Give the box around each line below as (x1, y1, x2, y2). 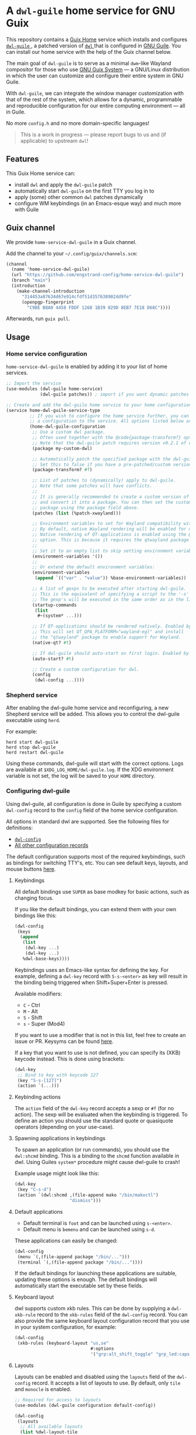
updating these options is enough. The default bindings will (14, 1276, 157, 1283)
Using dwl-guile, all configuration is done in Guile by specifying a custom (6, 800, 182, 807)
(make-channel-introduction (16, 288, 85, 294)
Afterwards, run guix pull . (6, 315, 70, 322)
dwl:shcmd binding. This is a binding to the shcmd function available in (14, 1152, 180, 1159)
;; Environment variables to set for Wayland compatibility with (32, 521, 194, 527)
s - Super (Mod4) (23, 1020, 65, 1027)
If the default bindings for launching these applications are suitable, (14, 1270, 177, 1277)
